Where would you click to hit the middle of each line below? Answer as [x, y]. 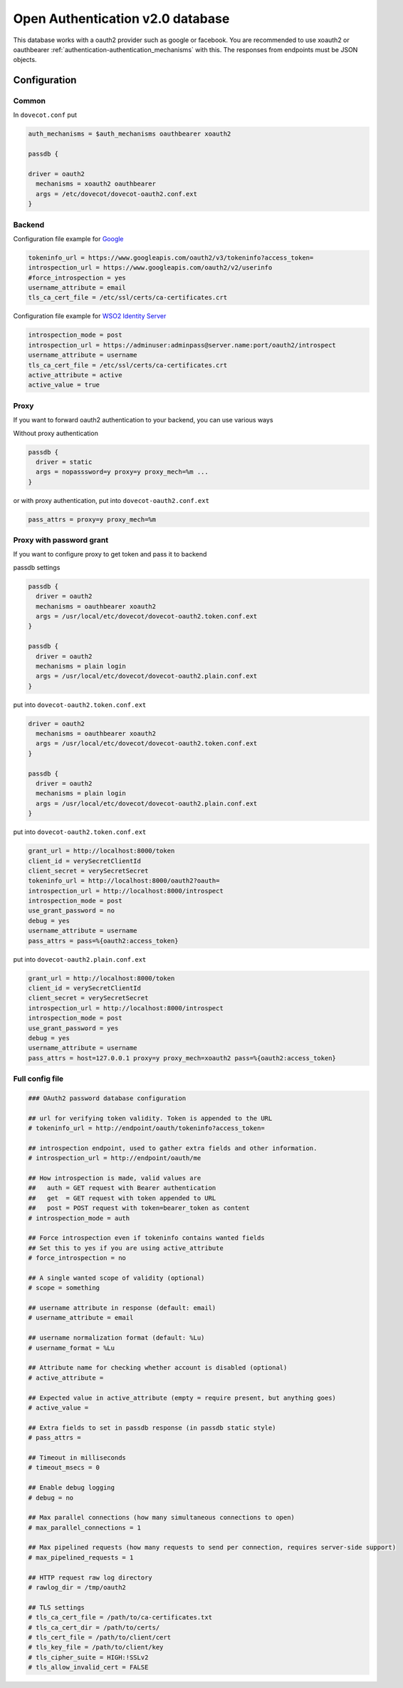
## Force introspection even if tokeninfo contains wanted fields [146, 1238]
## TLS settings [57, 1607]
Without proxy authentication [56, 433]
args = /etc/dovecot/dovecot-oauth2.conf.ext [116, 194]
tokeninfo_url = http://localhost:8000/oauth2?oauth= [124, 881]
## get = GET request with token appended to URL [122, 1198]
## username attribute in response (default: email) [122, 1308]
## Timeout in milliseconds [77, 1458]
